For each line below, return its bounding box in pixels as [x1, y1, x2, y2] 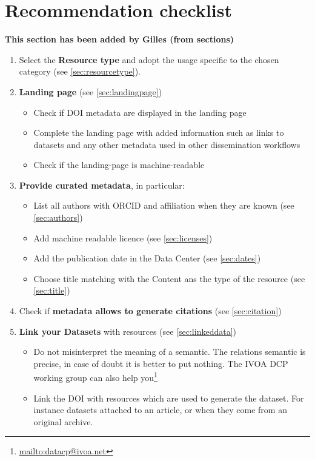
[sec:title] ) [33, 284, 70, 297]
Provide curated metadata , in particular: [19, 178, 185, 191]
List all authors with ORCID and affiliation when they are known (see [33, 199, 294, 212]
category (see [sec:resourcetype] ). [19, 65, 141, 78]
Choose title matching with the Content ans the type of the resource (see [33, 272, 305, 284]
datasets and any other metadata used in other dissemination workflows [33, 138, 300, 150]
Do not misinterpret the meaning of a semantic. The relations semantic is [33, 345, 306, 358]
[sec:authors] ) [33, 211, 83, 224]
